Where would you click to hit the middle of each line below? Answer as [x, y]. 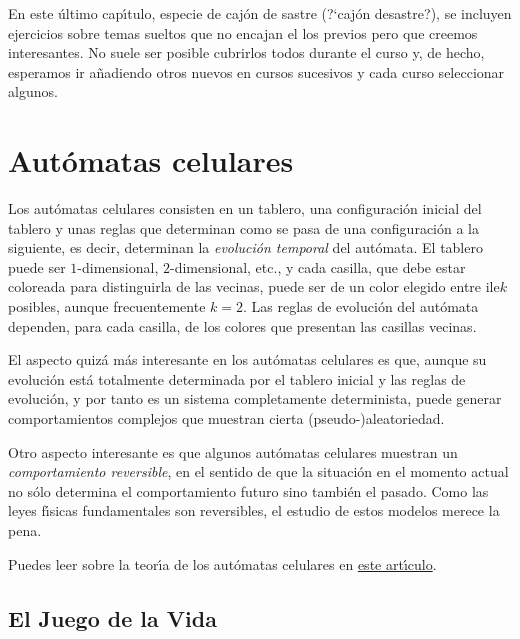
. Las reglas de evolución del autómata [360, 306]
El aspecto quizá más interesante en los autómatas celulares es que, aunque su [247, 359]
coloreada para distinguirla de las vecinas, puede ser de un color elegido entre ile [254, 286]
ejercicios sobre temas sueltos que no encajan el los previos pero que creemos [243, 32]
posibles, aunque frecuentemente [107, 306]
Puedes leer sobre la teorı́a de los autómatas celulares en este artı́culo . [222, 563]
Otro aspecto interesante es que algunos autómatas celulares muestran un [233, 451]
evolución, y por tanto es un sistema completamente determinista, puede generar [255, 398]
